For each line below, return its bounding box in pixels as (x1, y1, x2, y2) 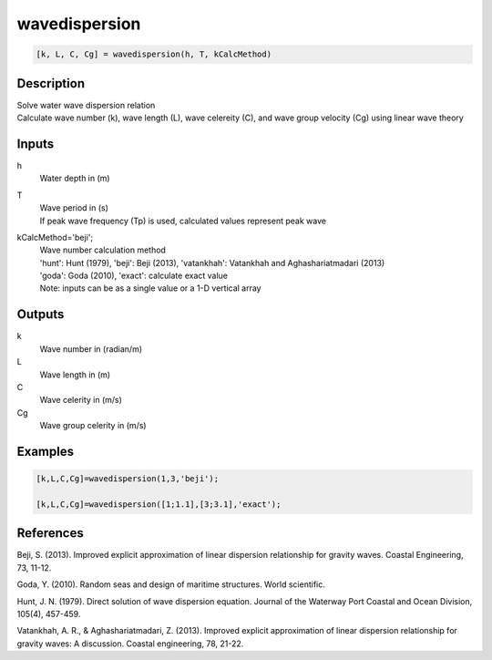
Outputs (16, 306, 65, 323)
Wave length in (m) (39, 369, 111, 380)
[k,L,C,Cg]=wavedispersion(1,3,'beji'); (36, 474, 219, 484)
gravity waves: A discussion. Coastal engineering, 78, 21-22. (16, 638, 244, 649)
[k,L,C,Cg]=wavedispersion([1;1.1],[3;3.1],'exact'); (36, 499, 282, 510)
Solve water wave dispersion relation (16, 99, 156, 110)
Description (16, 76, 86, 91)
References (16, 525, 84, 541)
